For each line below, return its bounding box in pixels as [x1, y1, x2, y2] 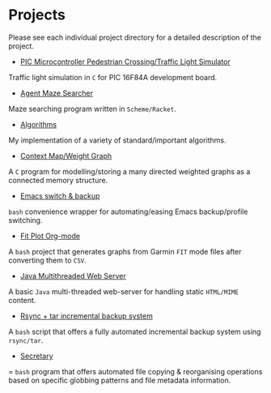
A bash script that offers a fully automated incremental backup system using [8, 327, 261, 336]
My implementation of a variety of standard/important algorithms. [8, 135, 227, 145]
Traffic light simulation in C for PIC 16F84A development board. [8, 72, 218, 82]
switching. [8, 215, 43, 224]
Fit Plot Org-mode [19, 231, 81, 241]
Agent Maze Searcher [19, 88, 94, 98]
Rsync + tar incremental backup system [19, 310, 154, 321]
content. [8, 295, 36, 305]
